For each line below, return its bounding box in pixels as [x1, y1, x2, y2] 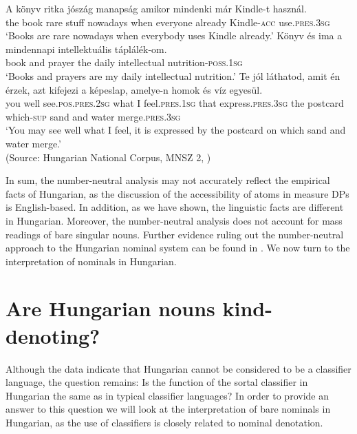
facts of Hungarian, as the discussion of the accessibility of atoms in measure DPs [6, 186, 349, 200]
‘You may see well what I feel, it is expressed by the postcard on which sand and [6, 123, 346, 137]
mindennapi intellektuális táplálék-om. [6, 41, 167, 56]
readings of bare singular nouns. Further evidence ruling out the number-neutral [6, 227, 344, 241]
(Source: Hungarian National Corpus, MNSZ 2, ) [6, 149, 211, 164]
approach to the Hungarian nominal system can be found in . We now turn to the [6, 240, 350, 255]
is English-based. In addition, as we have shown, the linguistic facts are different [6, 200, 344, 214]
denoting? [6, 321, 100, 349]
